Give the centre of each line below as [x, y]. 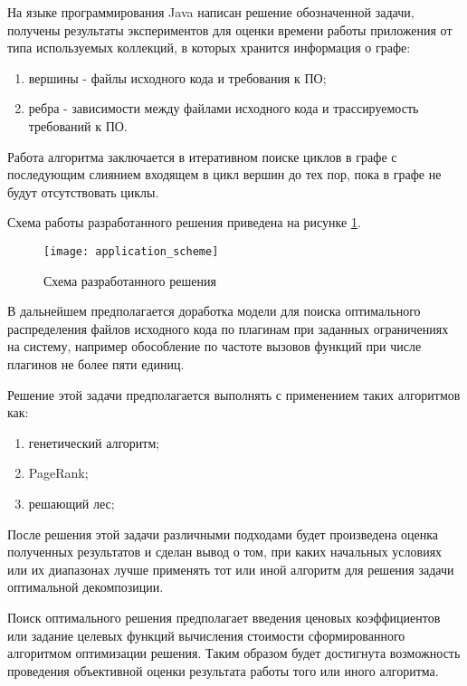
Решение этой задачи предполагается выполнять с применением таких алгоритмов [234, 394]
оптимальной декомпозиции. [86, 587]
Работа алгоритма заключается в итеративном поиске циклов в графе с [202, 156]
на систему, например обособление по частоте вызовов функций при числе [214, 346]
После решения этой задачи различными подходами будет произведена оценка [223, 534]
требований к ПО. [78, 125]
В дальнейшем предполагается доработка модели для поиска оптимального [214, 311]
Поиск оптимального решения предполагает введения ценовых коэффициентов [224, 617]
